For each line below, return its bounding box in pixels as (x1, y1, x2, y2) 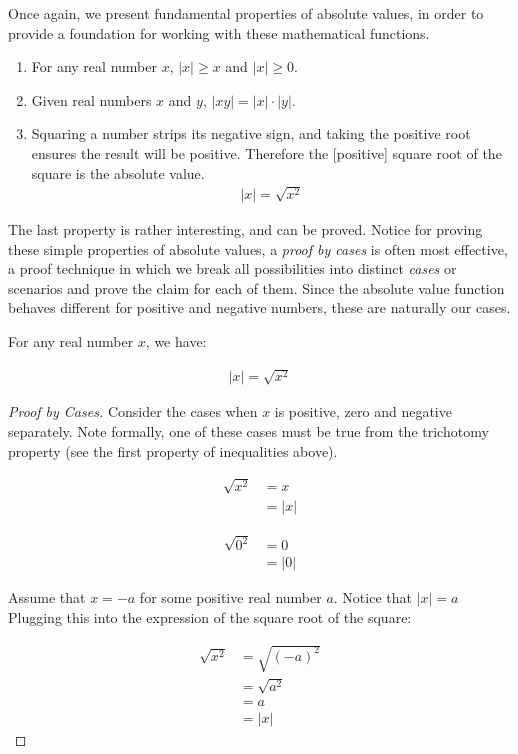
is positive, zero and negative (274, 401, 452, 422)
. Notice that (333, 587, 412, 608)
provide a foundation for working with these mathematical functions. (8, 22, 430, 43)
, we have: (145, 330, 207, 351)
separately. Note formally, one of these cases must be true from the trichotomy (8, 421, 489, 441)
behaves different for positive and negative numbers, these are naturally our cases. (8, 297, 511, 318)
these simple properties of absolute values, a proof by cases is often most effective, (8, 238, 508, 259)
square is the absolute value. (31, 162, 205, 183)
